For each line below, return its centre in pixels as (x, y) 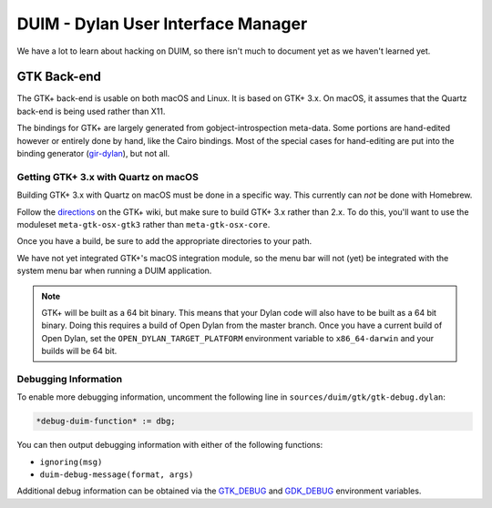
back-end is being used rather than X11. (91, 111)
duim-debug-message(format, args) (117, 474)
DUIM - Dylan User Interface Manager (162, 24)
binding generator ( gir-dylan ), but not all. (93, 154)
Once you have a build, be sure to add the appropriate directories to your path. (164, 241)
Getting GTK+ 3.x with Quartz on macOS (108, 177)
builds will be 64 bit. (79, 351)
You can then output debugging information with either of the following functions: (170, 445)
